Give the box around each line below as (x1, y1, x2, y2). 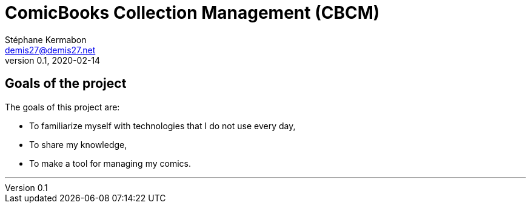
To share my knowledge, (29, 139, 127, 150)
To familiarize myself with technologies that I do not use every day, (29, 120, 296, 131)
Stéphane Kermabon (5, 34, 87, 45)
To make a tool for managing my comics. (29, 158, 191, 169)
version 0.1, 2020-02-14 (5, 55, 101, 65)
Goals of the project (5, 76, 127, 92)
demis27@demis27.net (5, 44, 96, 55)
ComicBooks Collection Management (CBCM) (5, 2, 380, 23)
